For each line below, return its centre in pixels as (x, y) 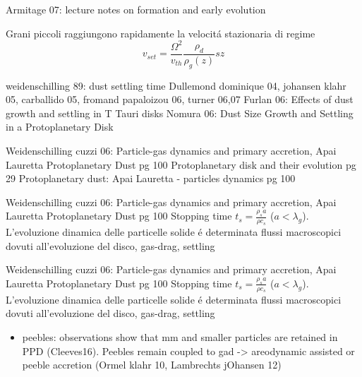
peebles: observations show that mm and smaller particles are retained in (180, 336)
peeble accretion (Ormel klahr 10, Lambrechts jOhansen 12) (152, 365)
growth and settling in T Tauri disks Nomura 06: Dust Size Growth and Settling (180, 113)
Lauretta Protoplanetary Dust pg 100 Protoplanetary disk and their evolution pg (181, 164)
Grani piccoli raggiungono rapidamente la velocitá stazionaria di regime (161, 33)
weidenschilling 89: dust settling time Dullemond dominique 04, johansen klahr (176, 85)
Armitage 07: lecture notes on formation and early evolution (136, 9)
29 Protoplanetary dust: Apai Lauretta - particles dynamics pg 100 (151, 178)
